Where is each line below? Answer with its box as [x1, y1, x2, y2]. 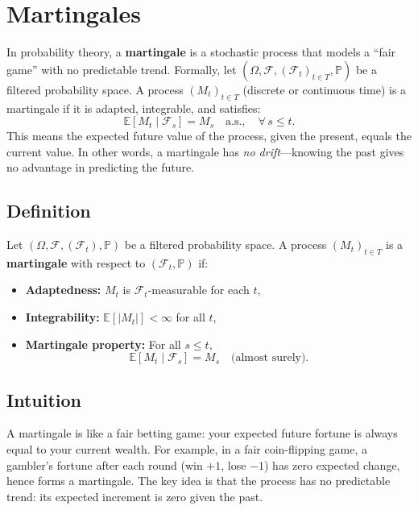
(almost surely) [231, 352, 306, 364]
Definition [6, 198, 91, 223]
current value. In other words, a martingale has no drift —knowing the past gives [6, 143, 404, 160]
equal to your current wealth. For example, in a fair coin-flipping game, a [6, 441, 368, 458]
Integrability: [25, 309, 100, 325]
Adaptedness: [25, 281, 101, 298]
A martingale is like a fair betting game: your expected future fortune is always [6, 425, 398, 442]
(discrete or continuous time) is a [242, 81, 407, 97]
